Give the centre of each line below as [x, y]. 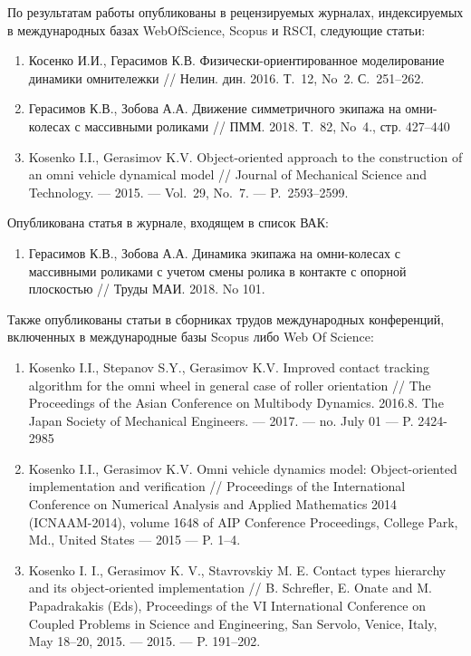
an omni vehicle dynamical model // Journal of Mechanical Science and [228, 174]
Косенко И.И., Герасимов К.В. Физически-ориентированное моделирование [236, 60]
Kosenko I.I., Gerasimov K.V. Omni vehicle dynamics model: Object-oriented [243, 468]
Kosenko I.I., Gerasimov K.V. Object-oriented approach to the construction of [245, 156]
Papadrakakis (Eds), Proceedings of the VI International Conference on [227, 606]
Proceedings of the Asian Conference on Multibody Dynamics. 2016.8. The [236, 403]
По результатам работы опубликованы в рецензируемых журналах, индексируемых [235, 12]
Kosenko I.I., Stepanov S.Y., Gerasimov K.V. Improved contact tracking [229, 367]
